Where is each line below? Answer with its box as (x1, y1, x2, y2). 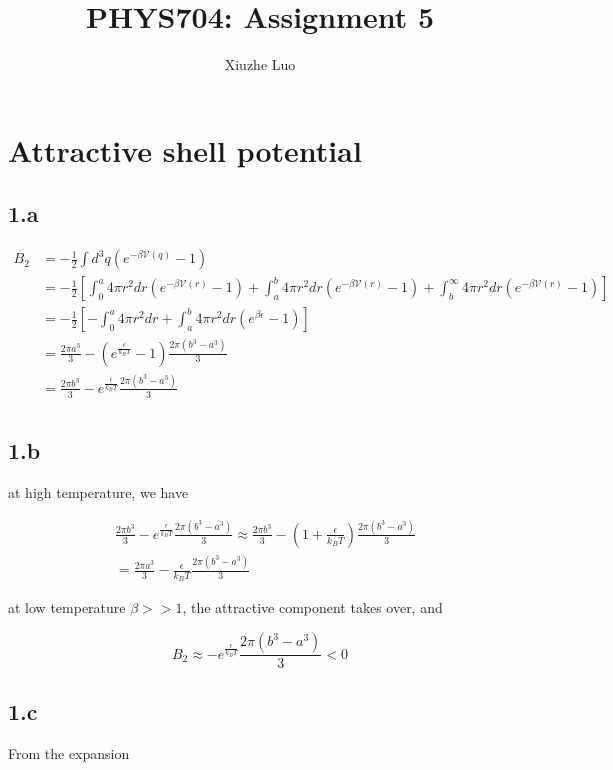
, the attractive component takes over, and (182, 597, 443, 618)
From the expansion (8, 743, 130, 764)
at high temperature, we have (8, 481, 189, 502)
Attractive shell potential (8, 129, 362, 170)
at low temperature (8, 597, 126, 618)
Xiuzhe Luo (224, 54, 296, 75)
